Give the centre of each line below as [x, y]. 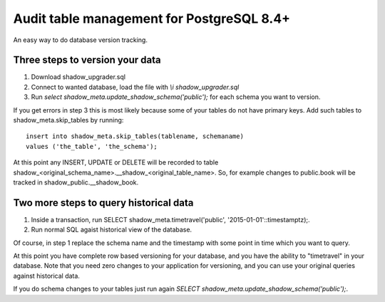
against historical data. [46, 276]
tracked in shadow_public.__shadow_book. [76, 182]
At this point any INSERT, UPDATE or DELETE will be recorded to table [116, 162]
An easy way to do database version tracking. [80, 40]
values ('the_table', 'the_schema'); [92, 146]
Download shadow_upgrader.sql [78, 77]
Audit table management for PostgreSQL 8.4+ [152, 19]
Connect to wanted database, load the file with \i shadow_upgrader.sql [135, 87]
